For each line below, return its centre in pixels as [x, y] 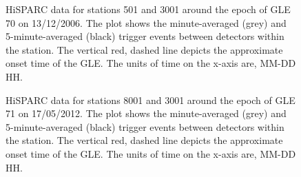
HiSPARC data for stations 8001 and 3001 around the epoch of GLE [150, 100]
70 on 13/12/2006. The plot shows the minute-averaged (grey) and [146, 22]
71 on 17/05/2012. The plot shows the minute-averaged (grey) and [146, 113]
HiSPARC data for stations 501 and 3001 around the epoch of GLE [148, 9]
